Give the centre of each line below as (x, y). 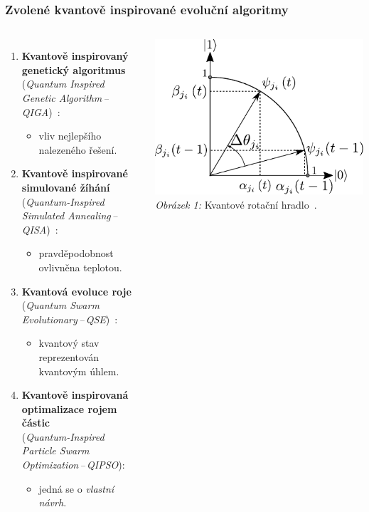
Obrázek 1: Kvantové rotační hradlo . (236, 204)
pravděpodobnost (76, 253)
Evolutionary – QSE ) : (70, 319)
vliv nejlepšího (70, 136)
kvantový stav (69, 343)
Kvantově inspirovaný (75, 56)
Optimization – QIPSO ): (73, 465)
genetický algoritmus (74, 69)
